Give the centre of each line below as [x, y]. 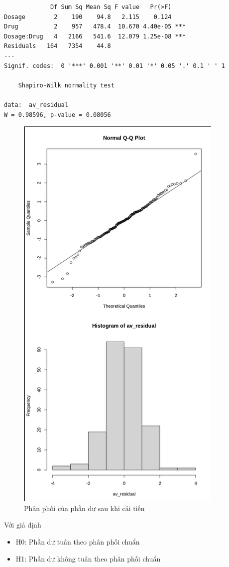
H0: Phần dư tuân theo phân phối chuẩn [78, 541]
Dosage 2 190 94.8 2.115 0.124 [88, 17]
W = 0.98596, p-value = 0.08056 [57, 115]
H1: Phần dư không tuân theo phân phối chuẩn [88, 558]
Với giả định [23, 525]
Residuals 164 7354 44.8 [57, 46]
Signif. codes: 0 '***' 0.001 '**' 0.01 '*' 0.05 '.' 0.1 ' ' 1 [114, 66]
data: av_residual [36, 105]
